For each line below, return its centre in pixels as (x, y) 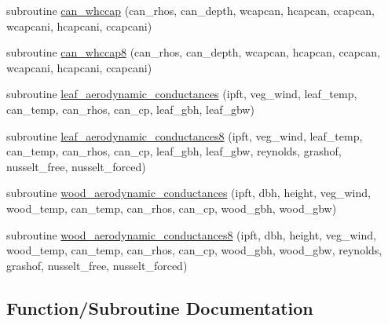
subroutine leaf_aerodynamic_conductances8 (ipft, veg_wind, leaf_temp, (185, 135)
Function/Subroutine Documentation (160, 307)
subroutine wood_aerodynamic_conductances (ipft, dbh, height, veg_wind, (189, 193)
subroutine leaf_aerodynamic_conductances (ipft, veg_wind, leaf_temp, (182, 94)
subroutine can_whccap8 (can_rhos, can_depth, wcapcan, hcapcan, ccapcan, (193, 52)
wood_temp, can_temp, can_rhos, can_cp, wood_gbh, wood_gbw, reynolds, (194, 250)
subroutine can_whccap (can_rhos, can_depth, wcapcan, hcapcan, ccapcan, (190, 10)
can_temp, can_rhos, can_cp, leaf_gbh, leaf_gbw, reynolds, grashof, (174, 151)
